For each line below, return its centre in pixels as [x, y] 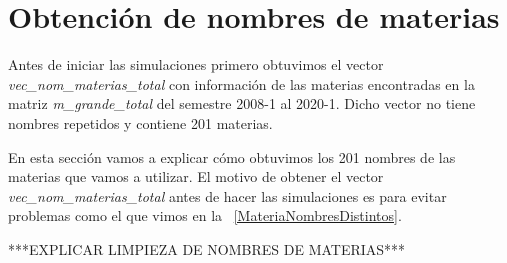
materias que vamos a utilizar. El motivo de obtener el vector [196, 176]
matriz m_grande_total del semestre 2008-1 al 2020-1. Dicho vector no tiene [242, 103]
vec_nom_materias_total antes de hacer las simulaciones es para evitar [227, 195]
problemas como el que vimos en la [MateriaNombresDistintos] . [205, 215]
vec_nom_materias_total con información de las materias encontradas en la [241, 83]
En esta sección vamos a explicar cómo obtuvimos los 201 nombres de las [232, 156]
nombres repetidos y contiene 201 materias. [140, 122]
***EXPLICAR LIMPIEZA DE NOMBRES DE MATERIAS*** [207, 248]
